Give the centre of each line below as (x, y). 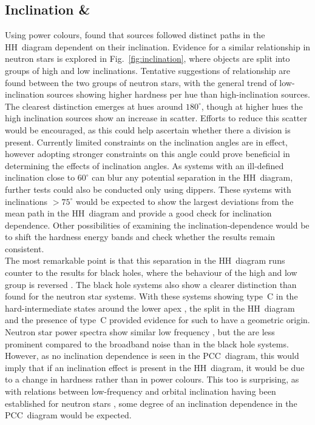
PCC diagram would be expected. (68, 415)
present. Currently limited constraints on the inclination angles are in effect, (147, 142)
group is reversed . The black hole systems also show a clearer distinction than (151, 284)
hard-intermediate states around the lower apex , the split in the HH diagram (150, 308)
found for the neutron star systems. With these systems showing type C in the (151, 296)
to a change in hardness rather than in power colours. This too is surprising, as (152, 379)
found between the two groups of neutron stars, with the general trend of (141, 82)
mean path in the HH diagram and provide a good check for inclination (138, 213)
